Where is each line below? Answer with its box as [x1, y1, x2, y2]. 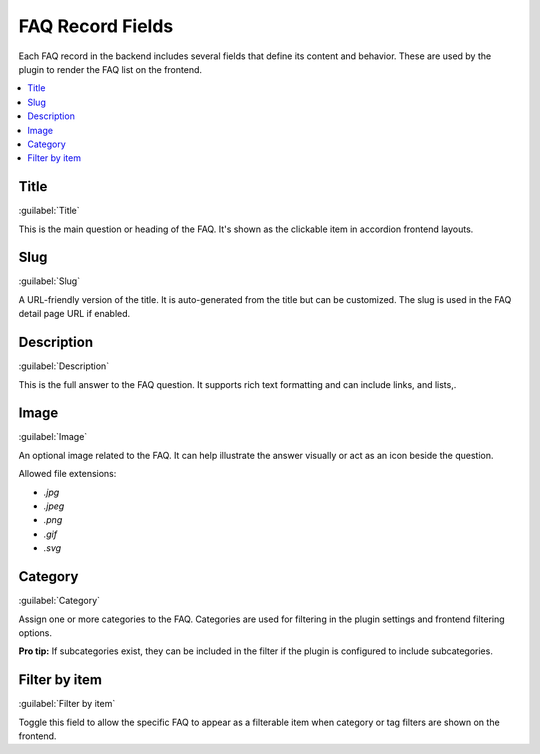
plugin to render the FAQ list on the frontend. [18, 63, 203, 75]
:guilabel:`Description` [18, 360, 110, 372]
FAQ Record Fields [18, 15, 174, 37]
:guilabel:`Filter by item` [18, 698, 116, 710]
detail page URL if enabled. [18, 308, 131, 320]
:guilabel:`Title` [18, 205, 80, 217]
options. [18, 626, 53, 639]
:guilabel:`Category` [18, 595, 100, 607]
